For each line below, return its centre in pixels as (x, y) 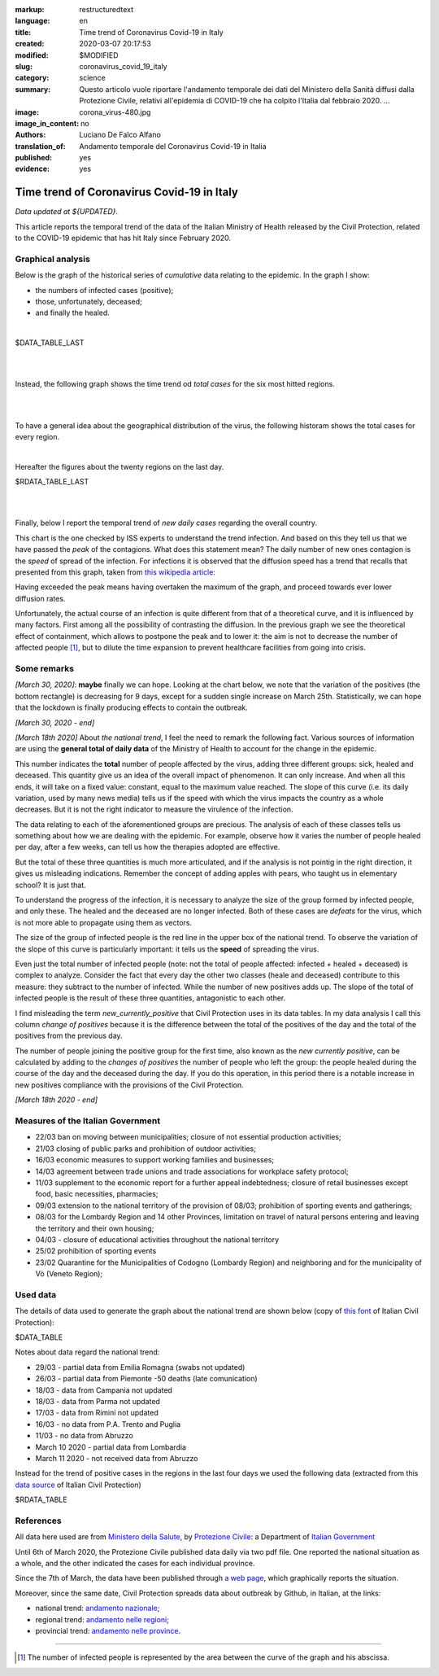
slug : (24, 66)
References (38, 1521)
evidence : (33, 169)
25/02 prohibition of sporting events (96, 1251)
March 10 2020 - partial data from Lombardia (111, 1447)
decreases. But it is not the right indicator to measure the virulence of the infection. (154, 809)
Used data (36, 1294)
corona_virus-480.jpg (115, 112)
